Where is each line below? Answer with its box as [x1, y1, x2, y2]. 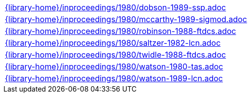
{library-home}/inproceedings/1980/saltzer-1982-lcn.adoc [5, 38, 221, 48]
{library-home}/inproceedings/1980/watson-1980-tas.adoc [5, 62, 223, 71]
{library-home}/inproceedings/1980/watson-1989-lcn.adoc [5, 73, 223, 83]
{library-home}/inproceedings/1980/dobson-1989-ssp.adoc [5, 2, 226, 12]
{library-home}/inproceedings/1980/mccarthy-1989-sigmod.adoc [5, 14, 247, 24]
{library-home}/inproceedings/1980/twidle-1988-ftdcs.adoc [5, 50, 226, 60]
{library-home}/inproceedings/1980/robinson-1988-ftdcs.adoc [5, 26, 236, 36]
